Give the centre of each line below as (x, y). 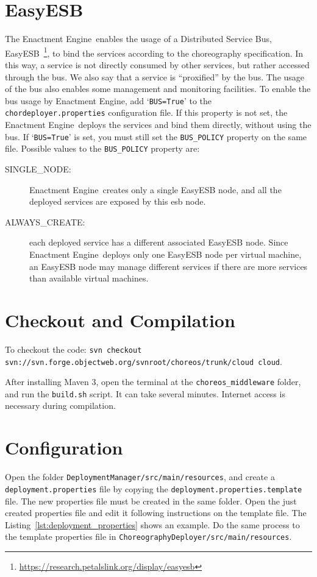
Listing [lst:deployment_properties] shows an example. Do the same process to (152, 524)
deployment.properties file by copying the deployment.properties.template (154, 488)
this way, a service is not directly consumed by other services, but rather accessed (157, 64)
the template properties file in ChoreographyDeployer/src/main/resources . (148, 536)
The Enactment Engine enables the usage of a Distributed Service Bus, (138, 39)
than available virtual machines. (89, 278)
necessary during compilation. (60, 405)
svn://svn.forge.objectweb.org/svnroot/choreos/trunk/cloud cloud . (144, 361)
